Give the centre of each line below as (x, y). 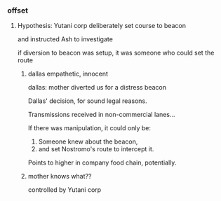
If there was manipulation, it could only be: (89, 128)
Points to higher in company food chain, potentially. (102, 162)
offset (18, 11)
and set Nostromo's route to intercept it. (96, 149)
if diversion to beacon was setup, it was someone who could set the (116, 53)
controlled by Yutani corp (65, 190)
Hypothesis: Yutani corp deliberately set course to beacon (101, 26)
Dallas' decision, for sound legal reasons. (87, 101)
